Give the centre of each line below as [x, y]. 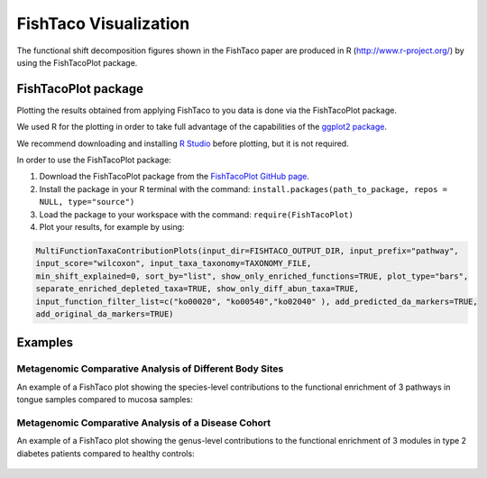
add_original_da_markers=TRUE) [105, 314]
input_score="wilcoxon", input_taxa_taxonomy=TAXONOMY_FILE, [174, 263]
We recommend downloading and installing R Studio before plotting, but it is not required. [183, 143]
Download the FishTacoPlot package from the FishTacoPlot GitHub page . [175, 177]
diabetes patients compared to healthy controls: [106, 453]
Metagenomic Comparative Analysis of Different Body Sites [150, 369]
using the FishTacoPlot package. [77, 62]
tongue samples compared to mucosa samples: [105, 400]
